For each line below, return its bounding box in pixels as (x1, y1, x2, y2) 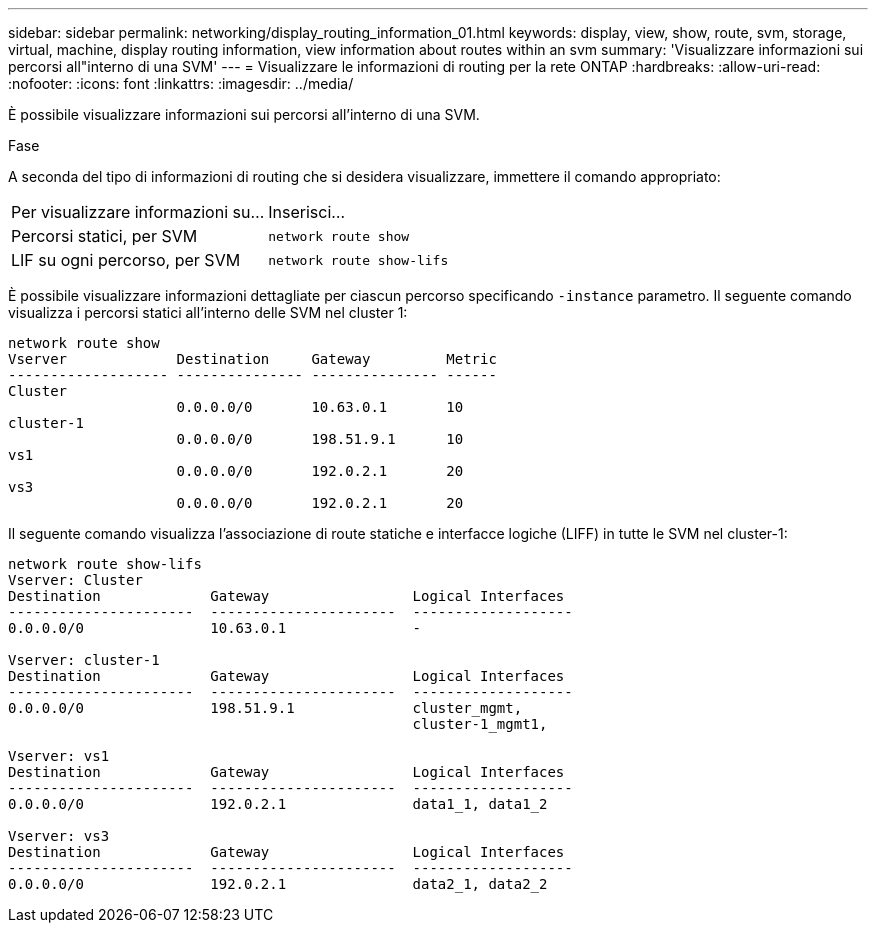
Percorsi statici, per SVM (11, 226, 198, 246)
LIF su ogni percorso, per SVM (11, 250, 241, 270)
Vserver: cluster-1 (8, 652, 160, 668)
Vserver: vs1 (8, 748, 110, 764)
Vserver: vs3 (8, 828, 110, 844)
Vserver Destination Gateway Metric (8, 351, 497, 367)
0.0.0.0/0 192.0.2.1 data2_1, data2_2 (8, 876, 548, 892)
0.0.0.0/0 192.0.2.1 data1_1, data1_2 (8, 796, 548, 812)
